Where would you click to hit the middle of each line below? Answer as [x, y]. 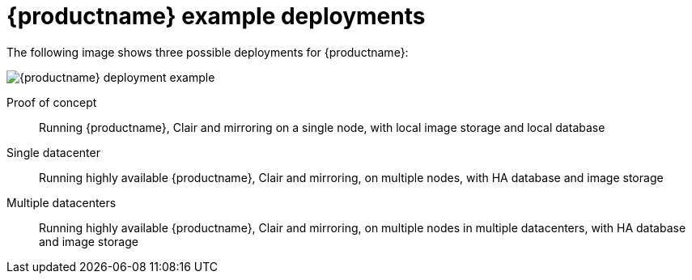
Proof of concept [52, 102]
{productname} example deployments [216, 16]
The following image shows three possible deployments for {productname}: [208, 52]
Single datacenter [53, 152]
